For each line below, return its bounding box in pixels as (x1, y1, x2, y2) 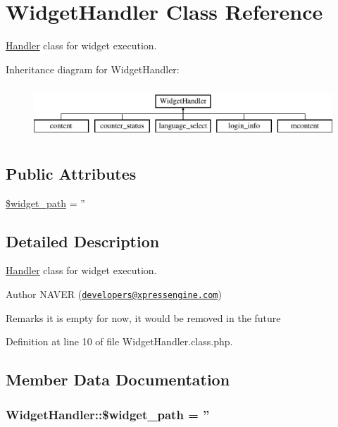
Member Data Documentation (6, 369, 230, 390)
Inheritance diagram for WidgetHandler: (6, 61, 180, 76)
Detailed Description (6, 230, 160, 252)
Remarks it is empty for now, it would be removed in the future (6, 310, 281, 325)
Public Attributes (6, 162, 137, 184)
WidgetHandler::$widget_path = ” (6, 405, 210, 423)
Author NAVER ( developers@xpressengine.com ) (6, 287, 222, 302)
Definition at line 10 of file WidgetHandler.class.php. (6, 334, 233, 349)
